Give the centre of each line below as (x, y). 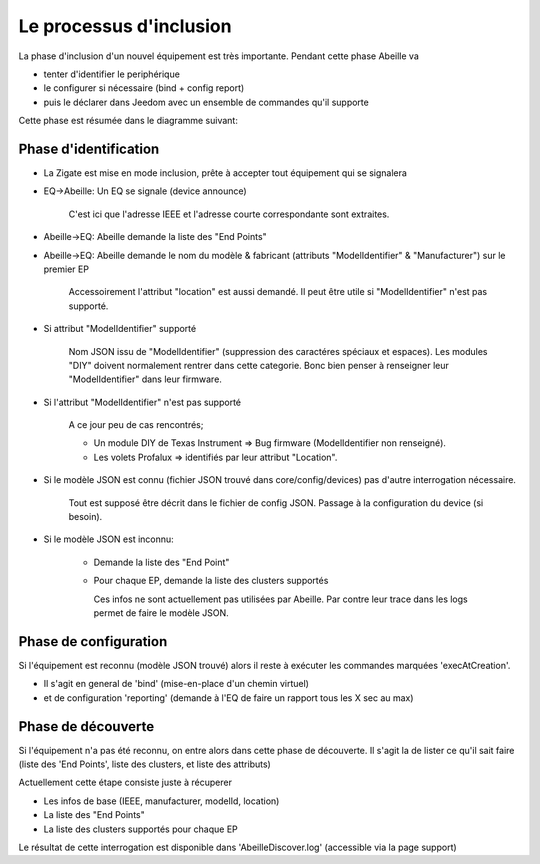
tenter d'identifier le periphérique (111, 74)
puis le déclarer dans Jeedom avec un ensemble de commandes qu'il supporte (206, 102)
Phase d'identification (89, 148)
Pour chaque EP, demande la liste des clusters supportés (211, 581)
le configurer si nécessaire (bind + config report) (144, 88)
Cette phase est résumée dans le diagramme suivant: (128, 121)
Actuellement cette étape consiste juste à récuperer (125, 782)
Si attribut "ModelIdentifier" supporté (120, 329)
